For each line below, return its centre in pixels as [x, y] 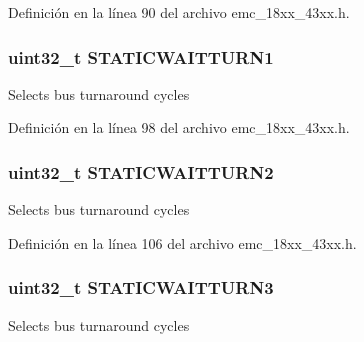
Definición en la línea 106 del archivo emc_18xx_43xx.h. [182, 242]
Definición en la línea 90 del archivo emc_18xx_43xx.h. [179, 12]
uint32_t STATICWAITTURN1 [141, 56]
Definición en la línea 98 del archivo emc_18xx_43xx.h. [179, 127]
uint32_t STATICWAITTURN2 [141, 171]
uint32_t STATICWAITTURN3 [141, 287]
